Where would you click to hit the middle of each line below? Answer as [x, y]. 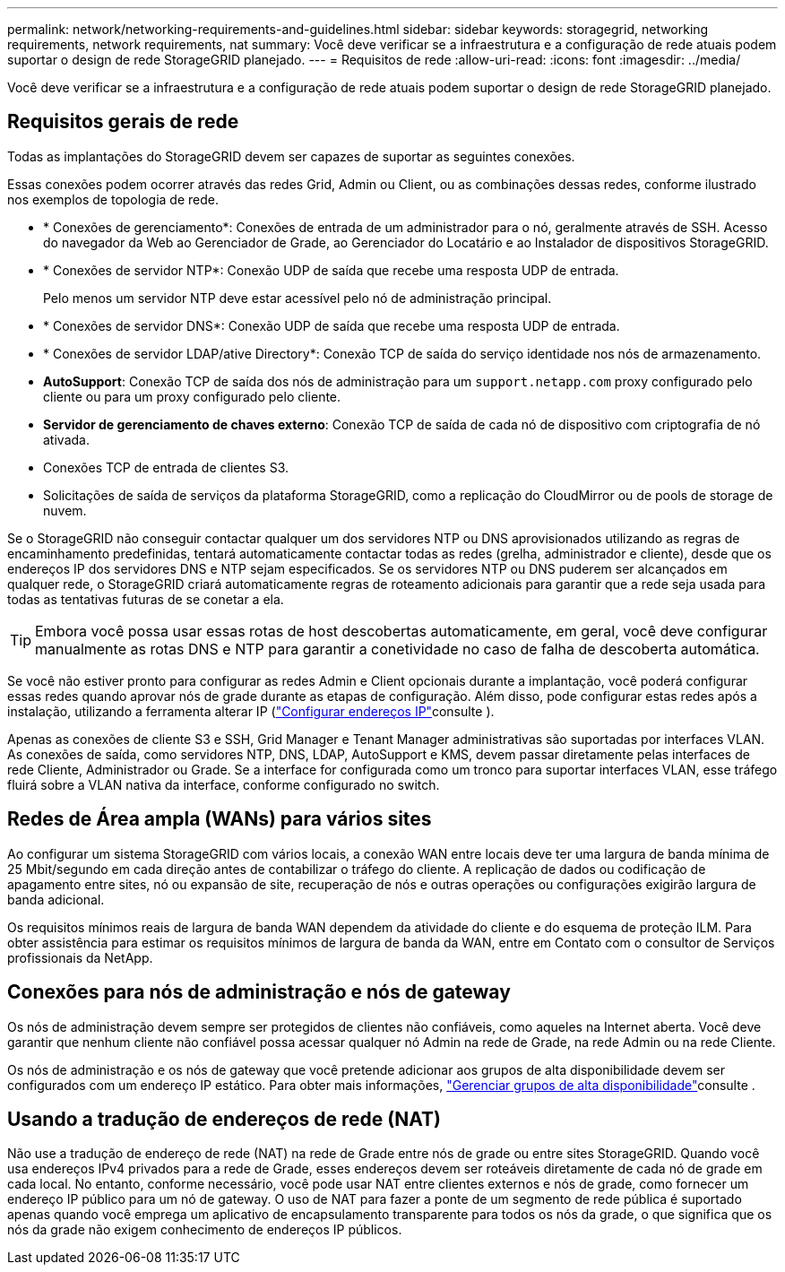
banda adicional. [56, 899]
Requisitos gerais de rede [123, 122]
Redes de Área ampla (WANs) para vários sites [220, 819]
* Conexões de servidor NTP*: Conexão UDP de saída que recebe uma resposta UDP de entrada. [331, 270]
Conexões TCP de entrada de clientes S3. [166, 467]
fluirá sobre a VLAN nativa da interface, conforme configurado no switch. [224, 784]
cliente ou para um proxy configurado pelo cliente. [192, 396]
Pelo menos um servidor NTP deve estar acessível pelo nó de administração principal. [298, 298]
